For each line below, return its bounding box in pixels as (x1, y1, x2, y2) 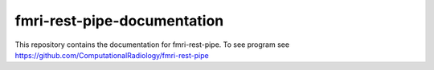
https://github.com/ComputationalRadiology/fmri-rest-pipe (14, 50, 209, 60)
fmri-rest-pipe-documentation (14, 12, 224, 29)
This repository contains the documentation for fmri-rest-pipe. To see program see (14, 40, 289, 49)
